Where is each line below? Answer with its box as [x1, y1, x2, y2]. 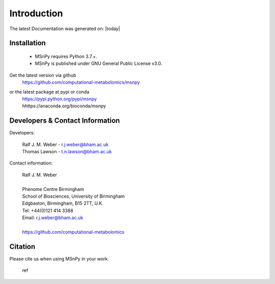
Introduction [9, 8, 63, 19]
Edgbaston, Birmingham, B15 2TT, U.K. [22, 200, 104, 206]
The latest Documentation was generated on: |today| [9, 26, 120, 32]
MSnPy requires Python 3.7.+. [35, 53, 97, 59]
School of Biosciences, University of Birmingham [22, 193, 125, 199]
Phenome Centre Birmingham [22, 186, 84, 192]
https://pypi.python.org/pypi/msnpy [22, 96, 97, 102]
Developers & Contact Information [9, 116, 120, 125]
